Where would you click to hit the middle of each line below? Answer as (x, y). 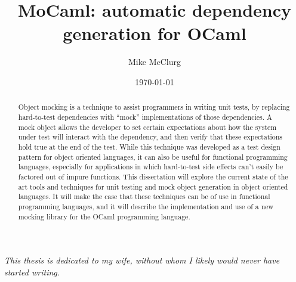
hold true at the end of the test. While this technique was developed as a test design (149, 146)
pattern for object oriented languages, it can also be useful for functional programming (153, 157)
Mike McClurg (155, 62)
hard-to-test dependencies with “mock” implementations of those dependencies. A (145, 117)
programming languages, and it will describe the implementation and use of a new (146, 206)
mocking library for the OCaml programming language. (104, 216)
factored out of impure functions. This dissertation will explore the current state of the (153, 176)
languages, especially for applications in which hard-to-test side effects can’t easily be (151, 167)
